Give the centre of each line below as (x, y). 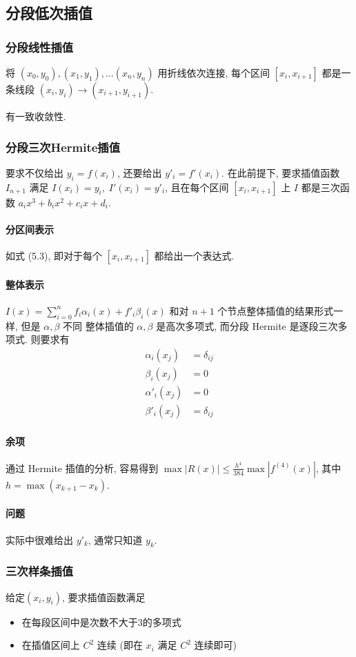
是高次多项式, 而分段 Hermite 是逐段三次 (247, 325)
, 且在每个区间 (197, 187)
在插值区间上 (51, 645)
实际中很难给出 (39, 539)
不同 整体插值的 (98, 325)
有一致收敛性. (36, 116)
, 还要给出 (139, 172)
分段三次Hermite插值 (63, 147)
